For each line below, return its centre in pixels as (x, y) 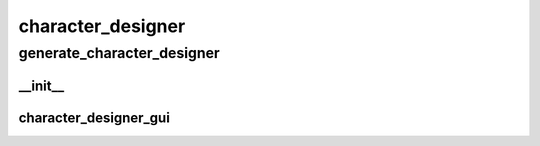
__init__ (41, 85)
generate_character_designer (119, 53)
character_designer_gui (94, 117)
